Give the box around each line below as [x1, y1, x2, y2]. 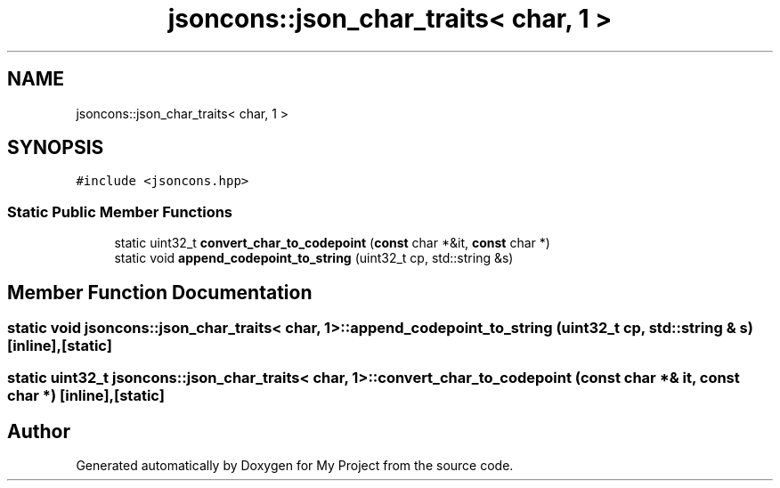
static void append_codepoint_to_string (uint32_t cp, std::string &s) [114, 250, 514, 266]
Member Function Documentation [7, 281, 313, 304]
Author [7, 419, 70, 443]
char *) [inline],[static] [7, 386, 165, 405]
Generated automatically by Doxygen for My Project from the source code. [76, 458, 514, 474]
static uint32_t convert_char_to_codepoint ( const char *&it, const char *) [114, 235, 550, 251]
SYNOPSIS [7, 136, 104, 159]
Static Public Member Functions [7, 202, 233, 221]
